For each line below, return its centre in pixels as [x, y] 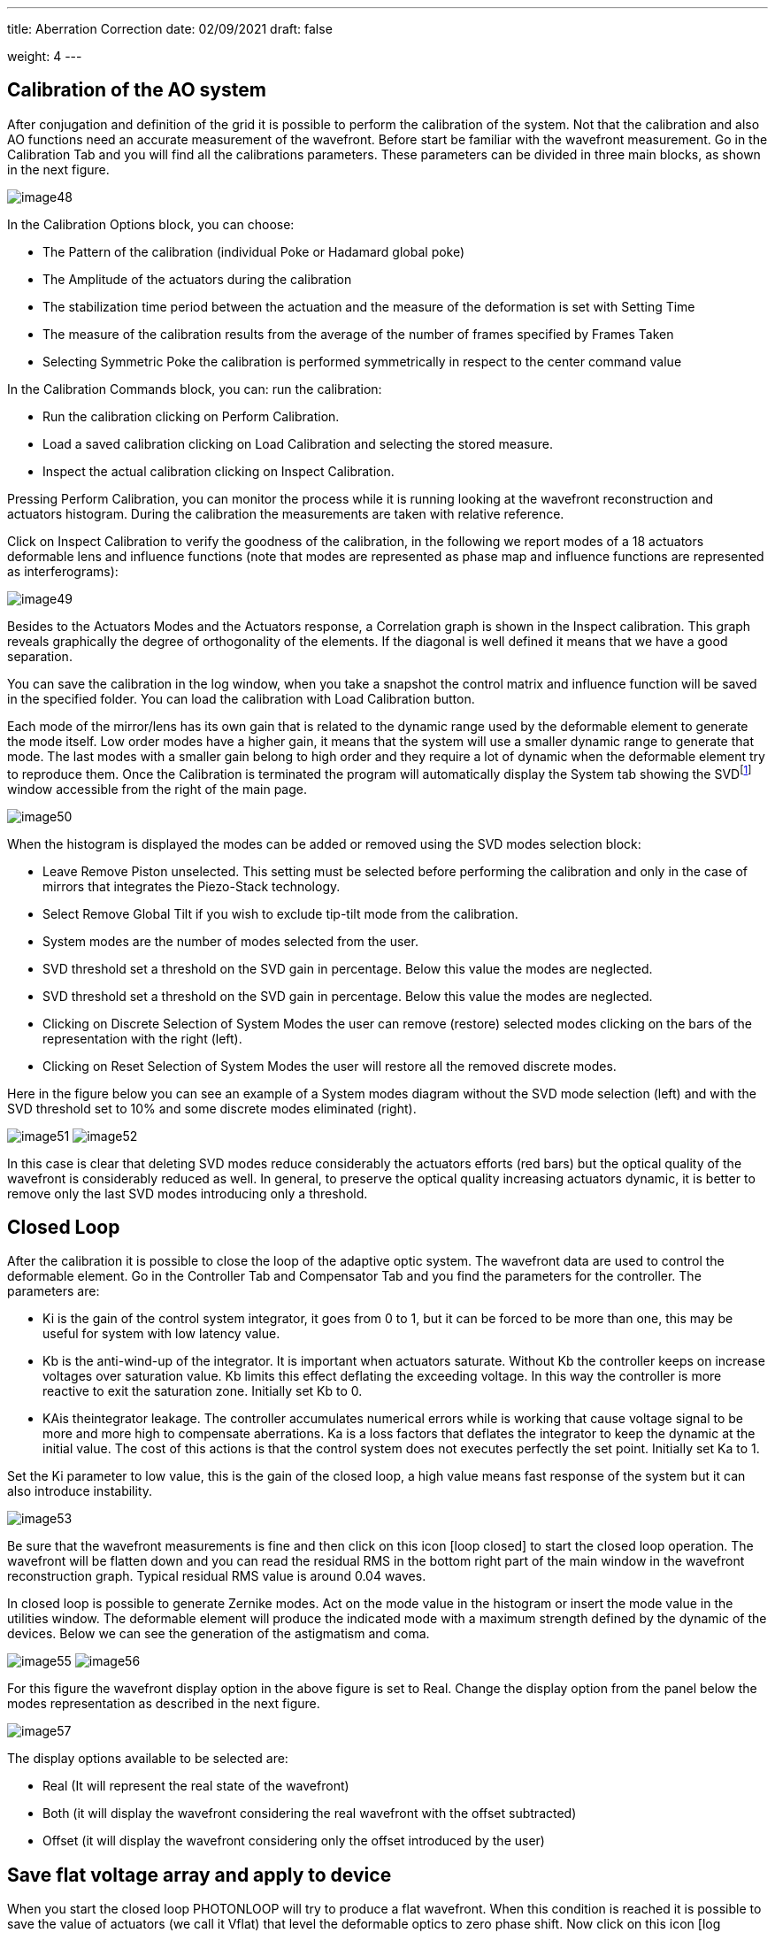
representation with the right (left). [142, 1038]
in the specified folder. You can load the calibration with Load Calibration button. [241, 698]
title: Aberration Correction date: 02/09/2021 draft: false [170, 29]
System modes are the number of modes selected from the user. [230, 941]
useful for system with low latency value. [161, 1334]
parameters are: [54, 1291]
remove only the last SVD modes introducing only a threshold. [188, 1193]
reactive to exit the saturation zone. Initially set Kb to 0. [203, 1391]
